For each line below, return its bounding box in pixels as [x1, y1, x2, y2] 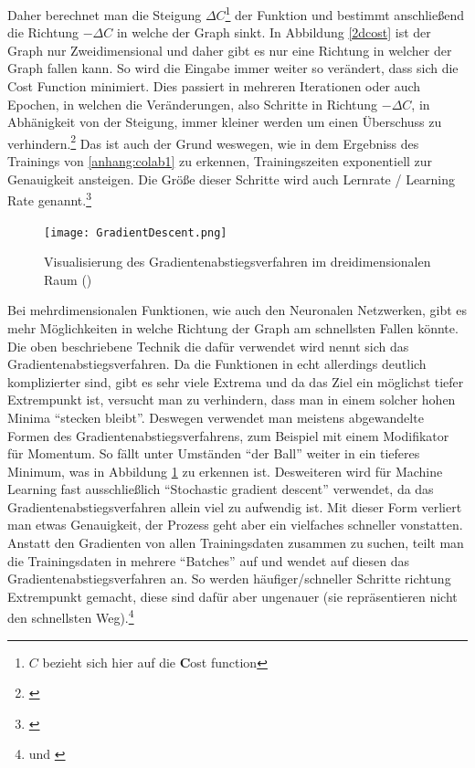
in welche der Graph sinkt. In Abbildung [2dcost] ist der [116, 23, 431, 42]
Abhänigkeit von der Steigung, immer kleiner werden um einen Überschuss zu [7, 112, 442, 132]
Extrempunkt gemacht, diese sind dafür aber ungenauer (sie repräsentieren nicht [7, 586, 458, 605]
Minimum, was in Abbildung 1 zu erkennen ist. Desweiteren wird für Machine [7, 461, 443, 480]
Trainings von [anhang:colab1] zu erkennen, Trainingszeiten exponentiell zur [7, 152, 433, 171]
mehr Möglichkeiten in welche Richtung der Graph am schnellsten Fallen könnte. [7, 318, 459, 337]
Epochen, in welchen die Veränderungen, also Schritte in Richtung [7, 94, 378, 113]
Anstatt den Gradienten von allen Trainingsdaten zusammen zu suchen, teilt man [7, 533, 464, 552]
